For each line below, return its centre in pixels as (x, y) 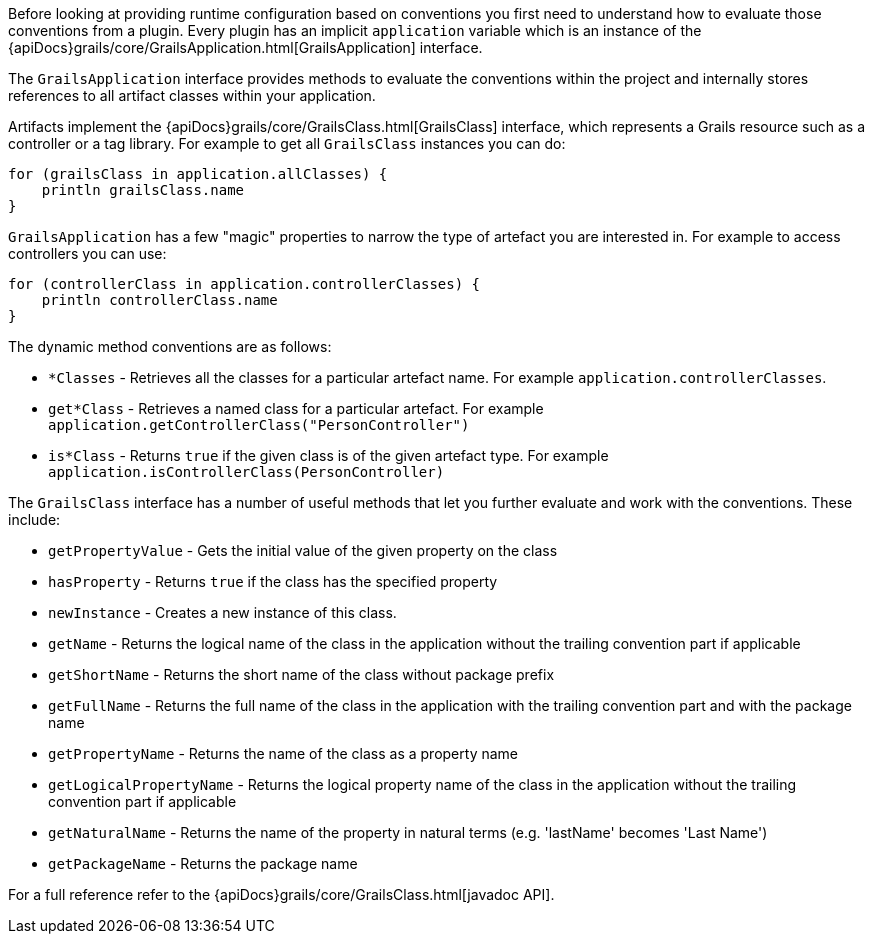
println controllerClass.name (159, 300)
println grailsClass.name (143, 190)
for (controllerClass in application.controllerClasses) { (244, 284)
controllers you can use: (87, 253)
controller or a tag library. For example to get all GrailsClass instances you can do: (287, 143)
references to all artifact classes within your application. (192, 95)
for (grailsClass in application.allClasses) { (198, 174)
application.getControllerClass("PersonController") (259, 425)
